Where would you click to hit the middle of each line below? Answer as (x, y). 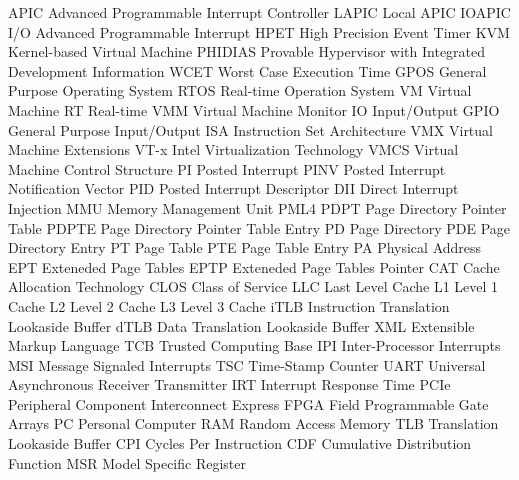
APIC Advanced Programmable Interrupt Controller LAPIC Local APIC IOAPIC (259, 12)
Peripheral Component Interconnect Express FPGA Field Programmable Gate (248, 403)
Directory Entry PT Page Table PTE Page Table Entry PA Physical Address (245, 247)
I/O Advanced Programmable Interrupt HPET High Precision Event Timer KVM (259, 31)
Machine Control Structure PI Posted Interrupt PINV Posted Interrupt (227, 168)
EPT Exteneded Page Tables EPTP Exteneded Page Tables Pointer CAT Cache (254, 266)
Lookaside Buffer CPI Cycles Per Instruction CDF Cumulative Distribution (240, 443)
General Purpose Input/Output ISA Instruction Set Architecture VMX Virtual (250, 129)
